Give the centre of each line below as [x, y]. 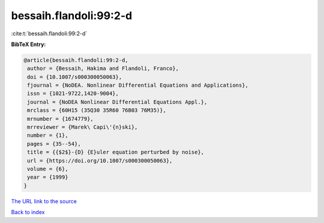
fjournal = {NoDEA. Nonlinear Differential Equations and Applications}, [138, 85]
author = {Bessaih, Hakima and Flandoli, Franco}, [103, 68]
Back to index [28, 212]
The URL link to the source [44, 201]
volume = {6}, [48, 169]
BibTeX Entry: [28, 44]
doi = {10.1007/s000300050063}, [75, 77]
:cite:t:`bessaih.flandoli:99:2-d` [49, 33]
